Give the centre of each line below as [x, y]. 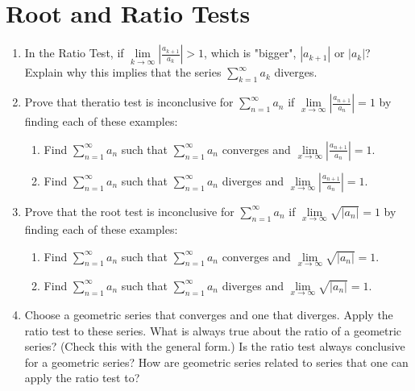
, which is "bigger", [250, 53]
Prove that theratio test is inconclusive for [129, 102]
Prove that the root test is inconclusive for [129, 211]
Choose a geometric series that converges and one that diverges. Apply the [209, 314]
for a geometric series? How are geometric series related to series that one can [216, 362]
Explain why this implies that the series [123, 72]
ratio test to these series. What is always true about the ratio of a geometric [213, 330]
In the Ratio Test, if [74, 53]
